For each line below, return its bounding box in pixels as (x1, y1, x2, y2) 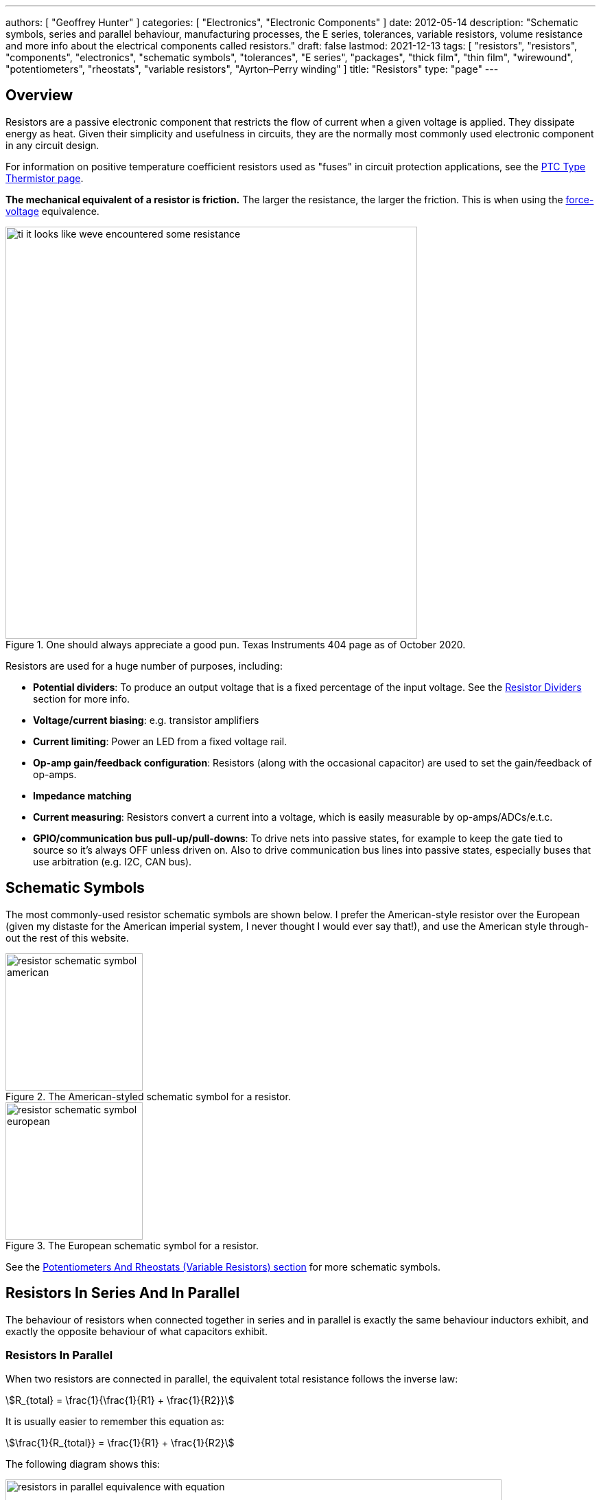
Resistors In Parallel (5, 1348, 113, 1362)
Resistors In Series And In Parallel (5, 1284, 240, 1302)
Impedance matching (33, 789, 132, 802)
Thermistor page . (5, 172, 84, 184)
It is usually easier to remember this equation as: (5, 1416, 224, 1428)
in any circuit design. (5, 139, 99, 151)
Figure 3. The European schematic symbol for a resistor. (5, 1239, 259, 1251)
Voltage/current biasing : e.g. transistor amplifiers (33, 714, 259, 726)
